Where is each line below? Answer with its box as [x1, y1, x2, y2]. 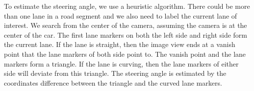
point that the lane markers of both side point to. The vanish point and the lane [4, 48, 246, 59]
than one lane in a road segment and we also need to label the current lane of [4, 10, 237, 21]
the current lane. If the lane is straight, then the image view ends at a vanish [4, 39, 235, 49]
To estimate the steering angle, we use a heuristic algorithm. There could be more [4, 1, 250, 11]
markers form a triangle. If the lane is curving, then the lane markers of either [4, 58, 239, 68]
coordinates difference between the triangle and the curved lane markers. [4, 77, 222, 88]
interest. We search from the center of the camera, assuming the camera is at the [4, 20, 247, 30]
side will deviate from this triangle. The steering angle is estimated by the [4, 68, 227, 78]
